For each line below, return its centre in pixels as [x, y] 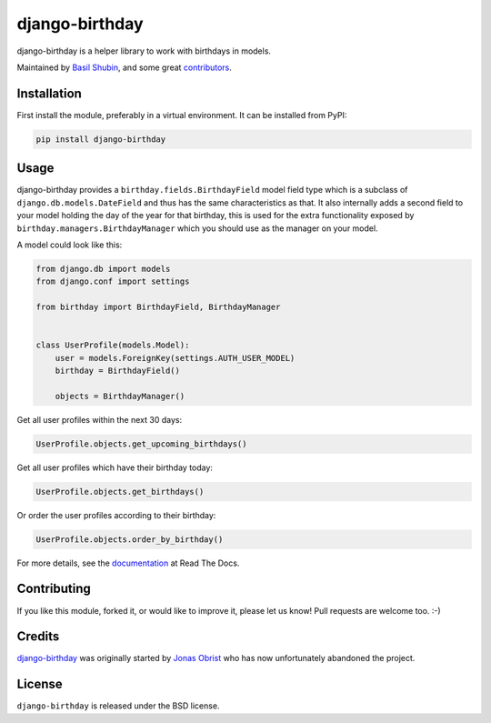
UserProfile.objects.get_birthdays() [120, 492]
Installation [49, 93]
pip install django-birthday [101, 139]
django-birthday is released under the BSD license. [118, 706]
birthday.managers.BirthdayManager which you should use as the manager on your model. [197, 228]
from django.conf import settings [113, 281]
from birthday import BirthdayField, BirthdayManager [158, 307]
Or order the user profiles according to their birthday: [116, 515]
